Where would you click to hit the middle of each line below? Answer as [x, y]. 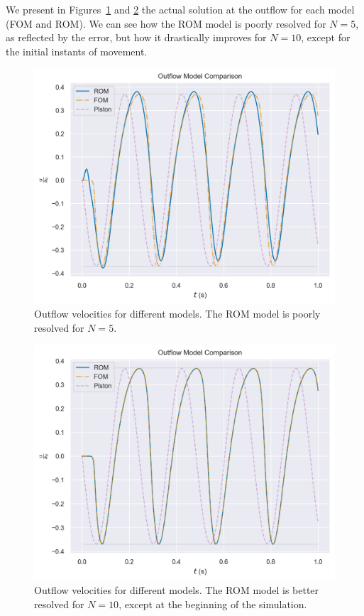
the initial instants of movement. [77, 51]
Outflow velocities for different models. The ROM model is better [177, 590]
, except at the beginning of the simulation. [213, 604]
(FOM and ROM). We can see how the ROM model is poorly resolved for [166, 23]
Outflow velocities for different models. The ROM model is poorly [177, 314]
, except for [326, 37]
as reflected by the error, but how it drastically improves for [136, 37]
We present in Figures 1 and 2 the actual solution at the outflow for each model [180, 9]
